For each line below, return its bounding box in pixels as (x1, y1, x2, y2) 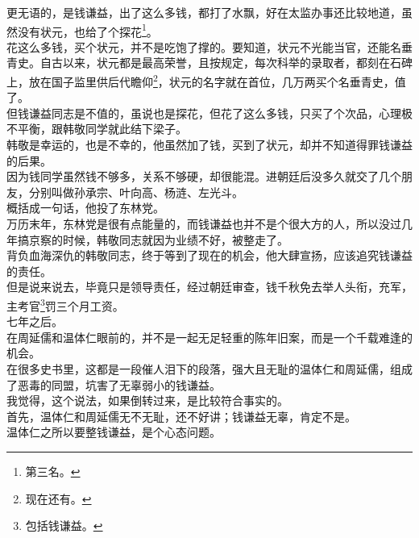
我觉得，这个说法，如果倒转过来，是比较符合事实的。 (6, 392, 288, 409)
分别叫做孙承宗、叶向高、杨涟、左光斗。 (28, 183, 243, 200)
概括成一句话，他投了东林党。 (6, 199, 164, 216)
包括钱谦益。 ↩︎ (25, 517, 103, 534)
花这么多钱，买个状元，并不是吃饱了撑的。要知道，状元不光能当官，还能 (6, 38, 390, 55)
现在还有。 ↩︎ (25, 490, 92, 507)
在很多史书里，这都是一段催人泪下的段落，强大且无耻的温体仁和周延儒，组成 (6, 361, 413, 377)
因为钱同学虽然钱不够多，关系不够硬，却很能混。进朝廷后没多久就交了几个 (6, 168, 401, 185)
